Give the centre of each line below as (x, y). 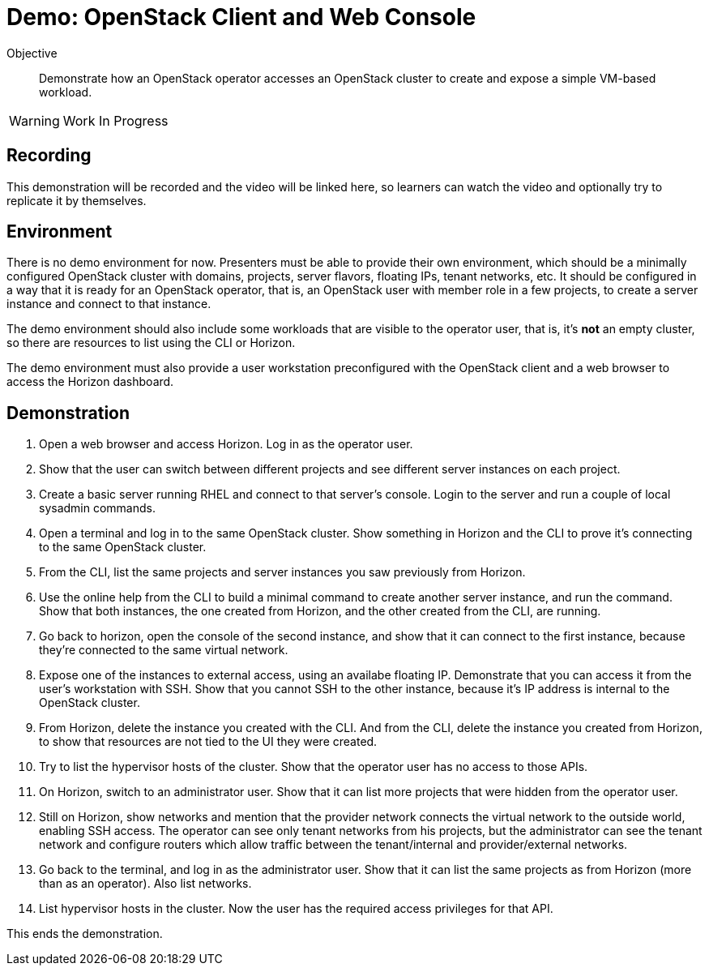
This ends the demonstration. (85, 934)
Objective (32, 53)
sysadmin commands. (97, 508)
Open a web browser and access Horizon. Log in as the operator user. (226, 444)
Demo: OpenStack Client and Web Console (241, 17)
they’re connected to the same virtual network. (164, 650)
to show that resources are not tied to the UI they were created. (208, 742)
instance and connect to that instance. (109, 304)
